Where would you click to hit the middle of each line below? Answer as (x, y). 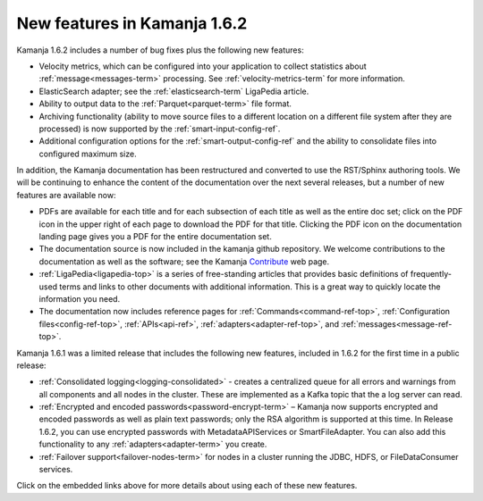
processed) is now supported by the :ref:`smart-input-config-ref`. (160, 129)
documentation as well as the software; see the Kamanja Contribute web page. (184, 261)
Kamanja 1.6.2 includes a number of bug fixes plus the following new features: (160, 50)
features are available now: (66, 195)
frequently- (431, 274)
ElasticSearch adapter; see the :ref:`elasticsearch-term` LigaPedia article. (174, 91)
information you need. (80, 298)
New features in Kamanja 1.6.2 (132, 23)
